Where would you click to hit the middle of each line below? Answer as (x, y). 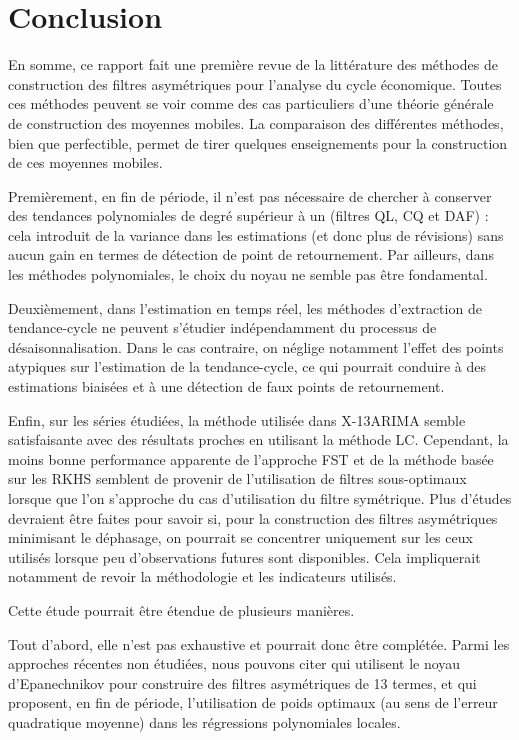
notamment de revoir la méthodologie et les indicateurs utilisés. (202, 576)
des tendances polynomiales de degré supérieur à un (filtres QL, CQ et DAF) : (248, 215)
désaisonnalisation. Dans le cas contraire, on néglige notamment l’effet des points (256, 346)
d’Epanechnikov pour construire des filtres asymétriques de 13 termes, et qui (242, 682)
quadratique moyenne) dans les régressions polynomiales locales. (204, 721)
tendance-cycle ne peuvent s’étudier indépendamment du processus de (222, 327)
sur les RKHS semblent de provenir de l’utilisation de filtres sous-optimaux (237, 478)
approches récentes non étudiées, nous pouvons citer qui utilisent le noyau (234, 663)
